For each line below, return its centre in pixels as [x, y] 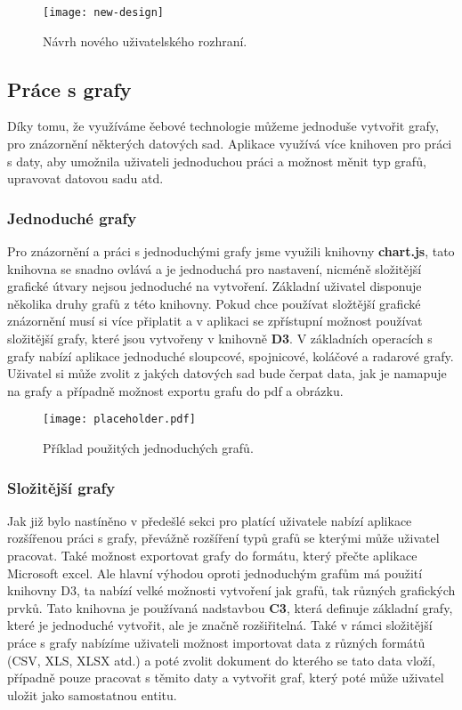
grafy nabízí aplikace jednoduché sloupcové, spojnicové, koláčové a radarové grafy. [231, 355]
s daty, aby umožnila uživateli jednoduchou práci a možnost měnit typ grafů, [217, 161]
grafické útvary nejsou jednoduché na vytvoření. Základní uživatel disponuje [215, 286]
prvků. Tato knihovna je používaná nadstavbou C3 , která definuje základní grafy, [230, 607]
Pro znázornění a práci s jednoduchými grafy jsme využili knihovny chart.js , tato [231, 251]
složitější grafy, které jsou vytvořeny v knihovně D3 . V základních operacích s [220, 339]
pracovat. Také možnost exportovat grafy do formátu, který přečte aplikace [212, 556]
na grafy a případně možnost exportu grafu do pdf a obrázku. [175, 390]
